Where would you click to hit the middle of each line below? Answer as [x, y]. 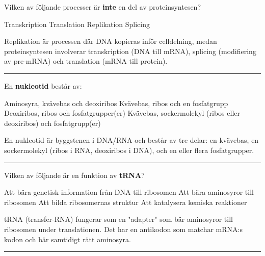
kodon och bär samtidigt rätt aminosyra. [68, 239]
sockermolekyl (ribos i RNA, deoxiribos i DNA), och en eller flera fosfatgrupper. [129, 150]
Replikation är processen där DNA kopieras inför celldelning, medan [111, 41]
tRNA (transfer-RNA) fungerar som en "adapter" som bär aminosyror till [118, 219]
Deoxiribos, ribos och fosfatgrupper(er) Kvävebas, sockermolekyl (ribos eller [122, 113]
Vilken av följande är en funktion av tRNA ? [74, 175]
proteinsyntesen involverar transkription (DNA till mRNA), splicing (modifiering [130, 51]
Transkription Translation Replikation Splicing [77, 24]
